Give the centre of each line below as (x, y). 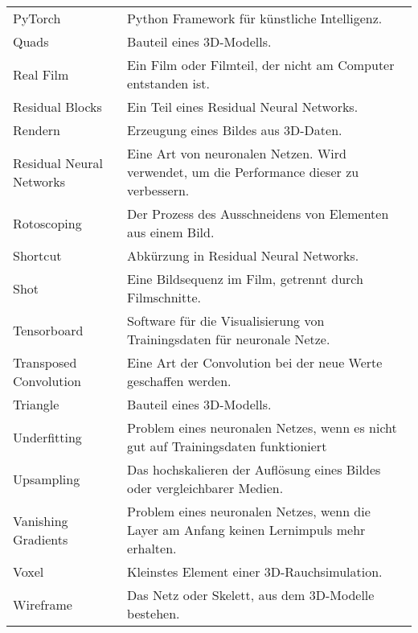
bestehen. (154, 613)
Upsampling (47, 479)
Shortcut (37, 255)
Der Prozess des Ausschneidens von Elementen (258, 214)
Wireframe (43, 604)
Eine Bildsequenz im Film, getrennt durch (245, 279)
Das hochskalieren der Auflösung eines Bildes (254, 469)
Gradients (41, 539)
